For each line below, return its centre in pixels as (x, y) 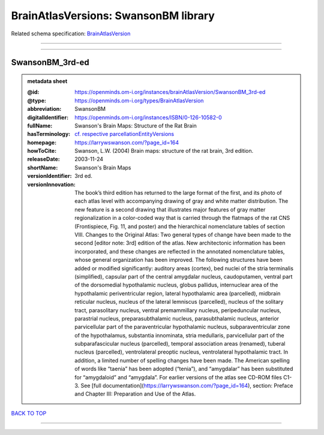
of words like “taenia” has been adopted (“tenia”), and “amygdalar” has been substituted (184, 369)
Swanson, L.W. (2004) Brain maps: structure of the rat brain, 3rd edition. (164, 151)
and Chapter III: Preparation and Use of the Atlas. (135, 394)
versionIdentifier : (49, 176)
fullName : (40, 125)
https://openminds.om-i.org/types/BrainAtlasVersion (139, 100)
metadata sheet (47, 81)
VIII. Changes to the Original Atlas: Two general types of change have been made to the (183, 234)
